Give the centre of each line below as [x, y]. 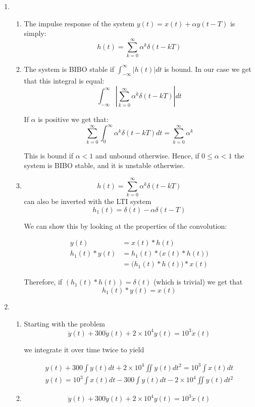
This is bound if [48, 155]
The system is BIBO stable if [69, 69]
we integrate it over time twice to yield [84, 349]
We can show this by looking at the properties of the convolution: [125, 226]
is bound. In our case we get [208, 69]
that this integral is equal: [64, 80]
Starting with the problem [64, 323]
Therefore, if [43, 282]
